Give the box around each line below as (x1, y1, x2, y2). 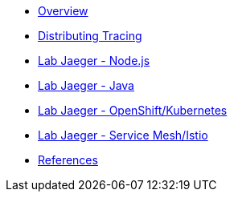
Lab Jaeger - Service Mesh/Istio (38, 128, 208, 142)
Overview (38, 4, 88, 18)
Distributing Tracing (38, 29, 142, 42)
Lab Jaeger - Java (38, 79, 134, 92)
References (38, 153, 98, 167)
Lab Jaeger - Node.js (38, 54, 150, 67)
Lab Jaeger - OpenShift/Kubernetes (38, 103, 228, 117)
